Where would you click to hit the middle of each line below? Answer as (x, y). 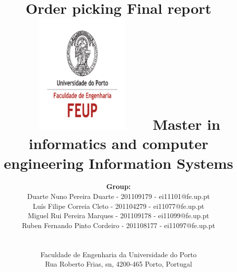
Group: (118, 186)
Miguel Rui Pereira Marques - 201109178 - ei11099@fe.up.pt (118, 215)
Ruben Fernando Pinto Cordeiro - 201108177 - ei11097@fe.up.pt (118, 225)
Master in (187, 124)
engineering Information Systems (118, 163)
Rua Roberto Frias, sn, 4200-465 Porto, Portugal (118, 264)
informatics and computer (118, 143)
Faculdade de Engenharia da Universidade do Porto (118, 254)
